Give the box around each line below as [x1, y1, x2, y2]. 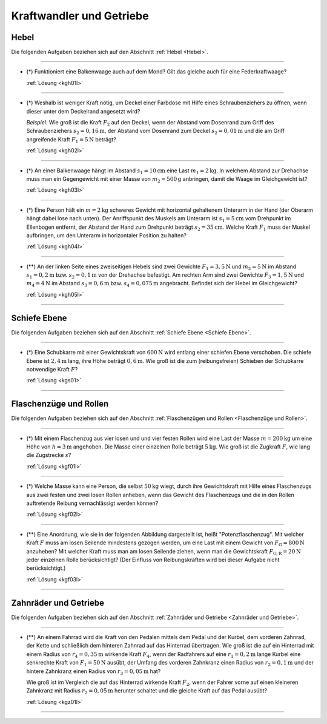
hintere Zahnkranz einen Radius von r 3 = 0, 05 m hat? [26, 668, 161, 676]
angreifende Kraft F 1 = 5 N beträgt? [26, 135, 116, 144]
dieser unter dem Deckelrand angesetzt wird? [26, 107, 140, 115]
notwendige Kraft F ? [26, 365, 78, 373]
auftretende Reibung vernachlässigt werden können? [26, 499, 159, 507]
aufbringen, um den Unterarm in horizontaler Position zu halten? [26, 231, 187, 239]
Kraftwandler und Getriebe [11, 9, 149, 22]
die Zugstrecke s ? [26, 452, 71, 459]
